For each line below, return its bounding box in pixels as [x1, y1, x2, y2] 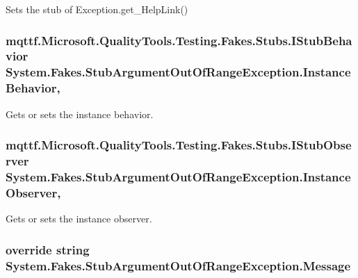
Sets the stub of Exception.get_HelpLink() [6, 2, 188, 16]
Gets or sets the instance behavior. [6, 106, 154, 121]
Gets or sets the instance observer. [6, 211, 152, 226]
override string [6, 240, 90, 258]
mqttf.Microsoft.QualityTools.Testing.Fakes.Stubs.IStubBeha [6, 31, 352, 49]
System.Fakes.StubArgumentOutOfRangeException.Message [6, 256, 351, 274]
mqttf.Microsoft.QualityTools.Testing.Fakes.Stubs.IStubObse [6, 136, 352, 154]
